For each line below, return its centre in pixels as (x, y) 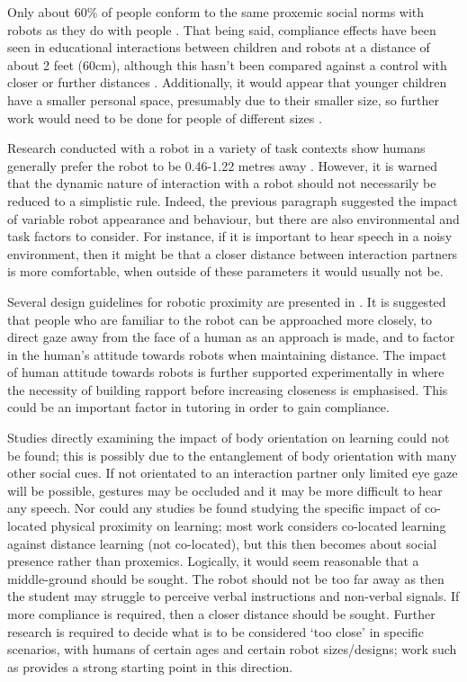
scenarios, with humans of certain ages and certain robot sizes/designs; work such (232, 649)
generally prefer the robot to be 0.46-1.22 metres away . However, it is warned (222, 165)
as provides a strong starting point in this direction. (150, 666)
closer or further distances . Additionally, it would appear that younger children (227, 82)
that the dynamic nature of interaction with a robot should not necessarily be (222, 183)
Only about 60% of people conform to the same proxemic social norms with (216, 12)
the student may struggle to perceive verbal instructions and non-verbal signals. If (233, 596)
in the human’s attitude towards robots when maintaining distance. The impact (227, 354)
